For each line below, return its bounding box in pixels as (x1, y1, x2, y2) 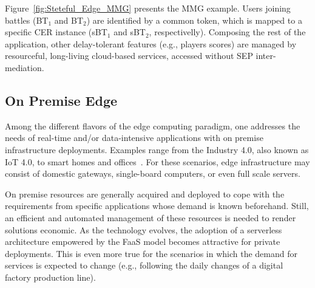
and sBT (113, 26, 146, 38)
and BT (54, 13, 84, 26)
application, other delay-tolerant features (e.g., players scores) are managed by (5, 37, 297, 50)
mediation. (5, 61, 44, 74)
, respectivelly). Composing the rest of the (149, 26, 306, 38)
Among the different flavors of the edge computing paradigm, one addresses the (5, 119, 300, 132)
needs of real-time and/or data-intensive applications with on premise (5, 131, 263, 144)
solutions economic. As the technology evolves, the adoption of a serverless (5, 223, 282, 236)
